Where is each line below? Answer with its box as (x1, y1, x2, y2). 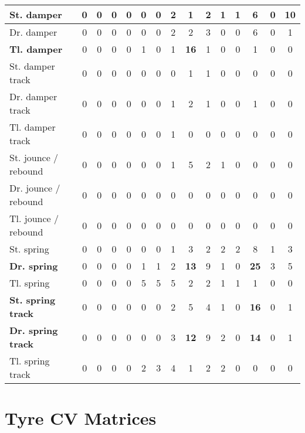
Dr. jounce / (9, 181, 60, 195)
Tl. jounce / (9, 212, 59, 225)
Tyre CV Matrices (5, 406, 157, 430)
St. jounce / (9, 151, 59, 164)
